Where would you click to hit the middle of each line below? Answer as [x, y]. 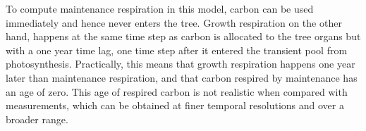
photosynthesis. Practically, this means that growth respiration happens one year [181, 64]
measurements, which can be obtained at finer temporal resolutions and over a [175, 105]
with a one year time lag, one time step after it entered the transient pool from [177, 50]
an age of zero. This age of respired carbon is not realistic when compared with [177, 91]
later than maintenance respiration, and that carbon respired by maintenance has [182, 77]
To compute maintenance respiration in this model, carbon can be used [160, 8]
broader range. [37, 119]
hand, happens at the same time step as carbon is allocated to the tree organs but [183, 36]
